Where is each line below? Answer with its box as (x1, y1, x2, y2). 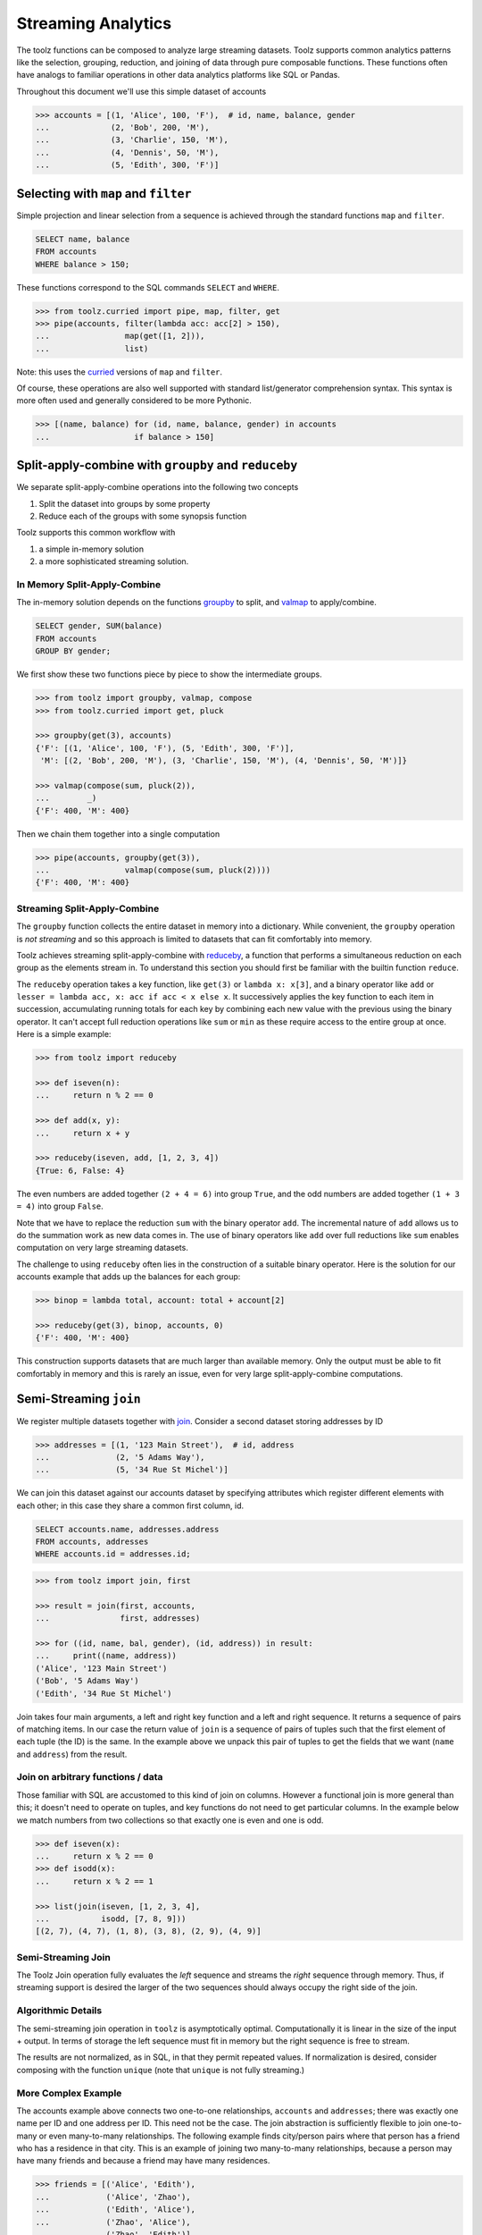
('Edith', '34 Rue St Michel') (35, 1688, 173, 1699)
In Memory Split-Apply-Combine (16, 578, 161, 591)
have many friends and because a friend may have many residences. (16, 2155, 270, 2166)
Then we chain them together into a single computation (16, 828, 220, 839)
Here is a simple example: (16, 1029, 112, 1040)
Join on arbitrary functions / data (16, 1771, 163, 1784)
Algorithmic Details (16, 2004, 103, 2017)
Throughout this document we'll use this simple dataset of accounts (16, 86, 267, 97)
